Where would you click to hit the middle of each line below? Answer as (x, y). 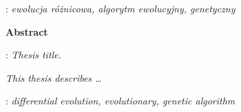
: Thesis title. (33, 55)
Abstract (27, 31)
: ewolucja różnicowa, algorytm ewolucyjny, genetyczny (120, 8)
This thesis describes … (54, 77)
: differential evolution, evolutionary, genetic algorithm (120, 101)
